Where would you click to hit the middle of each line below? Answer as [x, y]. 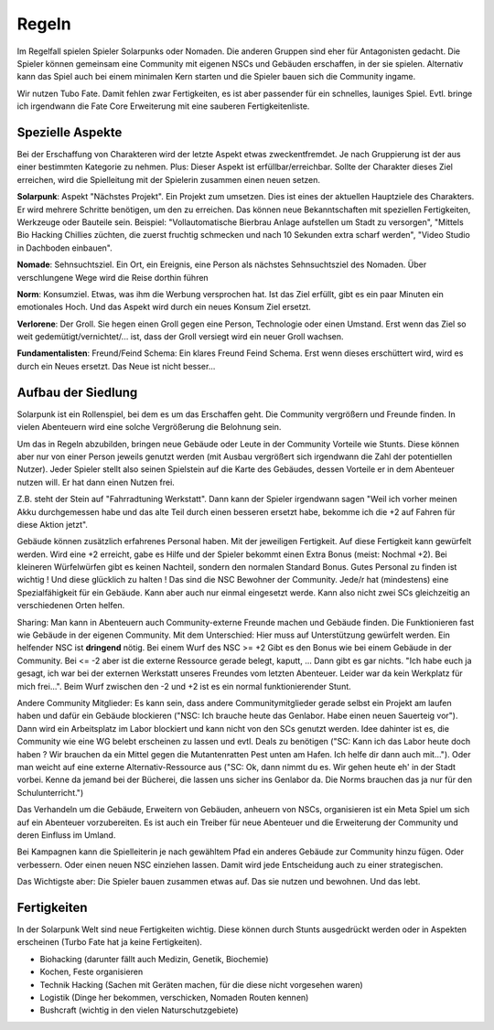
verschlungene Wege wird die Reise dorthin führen [113, 277]
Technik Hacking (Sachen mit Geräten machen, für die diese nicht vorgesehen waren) [201, 984]
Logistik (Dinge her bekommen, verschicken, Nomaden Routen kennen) [174, 997]
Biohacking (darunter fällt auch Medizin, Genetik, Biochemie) [154, 959]
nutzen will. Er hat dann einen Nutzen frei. [96, 482]
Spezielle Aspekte [70, 132]
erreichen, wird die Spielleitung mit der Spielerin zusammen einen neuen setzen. [168, 179]
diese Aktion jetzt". [53, 524]
